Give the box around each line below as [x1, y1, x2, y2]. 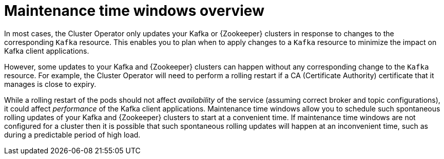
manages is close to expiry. [4, 79, 96, 88]
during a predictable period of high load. [4, 130, 141, 139]
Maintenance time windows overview [4, 2, 264, 19]
